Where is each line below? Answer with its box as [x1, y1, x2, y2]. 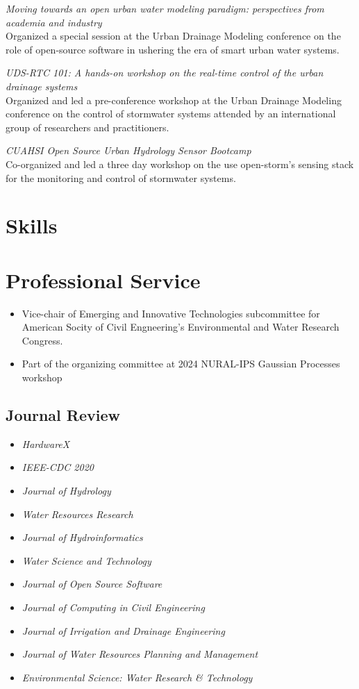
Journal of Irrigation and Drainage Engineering [22, 623, 225, 638]
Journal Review [6, 404, 120, 425]
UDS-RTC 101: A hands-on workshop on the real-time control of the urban [6, 65, 324, 80]
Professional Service [6, 265, 201, 294]
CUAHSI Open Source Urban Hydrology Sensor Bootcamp [6, 143, 251, 158]
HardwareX [22, 436, 70, 451]
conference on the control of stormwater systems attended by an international [6, 106, 336, 121]
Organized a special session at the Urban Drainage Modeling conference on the [6, 28, 341, 43]
